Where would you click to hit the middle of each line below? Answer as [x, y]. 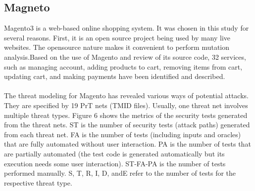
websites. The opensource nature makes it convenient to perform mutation [117, 47]
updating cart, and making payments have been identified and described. [115, 76]
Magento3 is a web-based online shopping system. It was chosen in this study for [127, 28]
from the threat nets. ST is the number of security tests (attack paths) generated [127, 125]
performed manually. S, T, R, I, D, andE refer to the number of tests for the [120, 173]
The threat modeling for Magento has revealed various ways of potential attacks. [126, 95]
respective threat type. [38, 182]
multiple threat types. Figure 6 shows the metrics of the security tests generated [126, 115]
